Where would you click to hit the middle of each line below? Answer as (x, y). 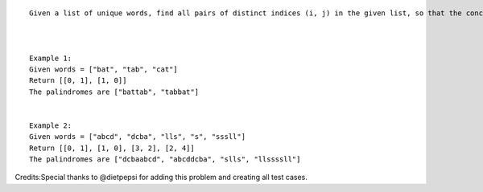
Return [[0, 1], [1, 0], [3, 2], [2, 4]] (112, 148)
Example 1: (51, 58)
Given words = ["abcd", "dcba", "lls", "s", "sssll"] (137, 137)
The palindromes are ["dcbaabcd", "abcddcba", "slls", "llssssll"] (165, 159)
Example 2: (51, 125)
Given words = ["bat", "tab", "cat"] (104, 69)
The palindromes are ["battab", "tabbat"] (114, 92)
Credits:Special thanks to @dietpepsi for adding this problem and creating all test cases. (161, 178)
